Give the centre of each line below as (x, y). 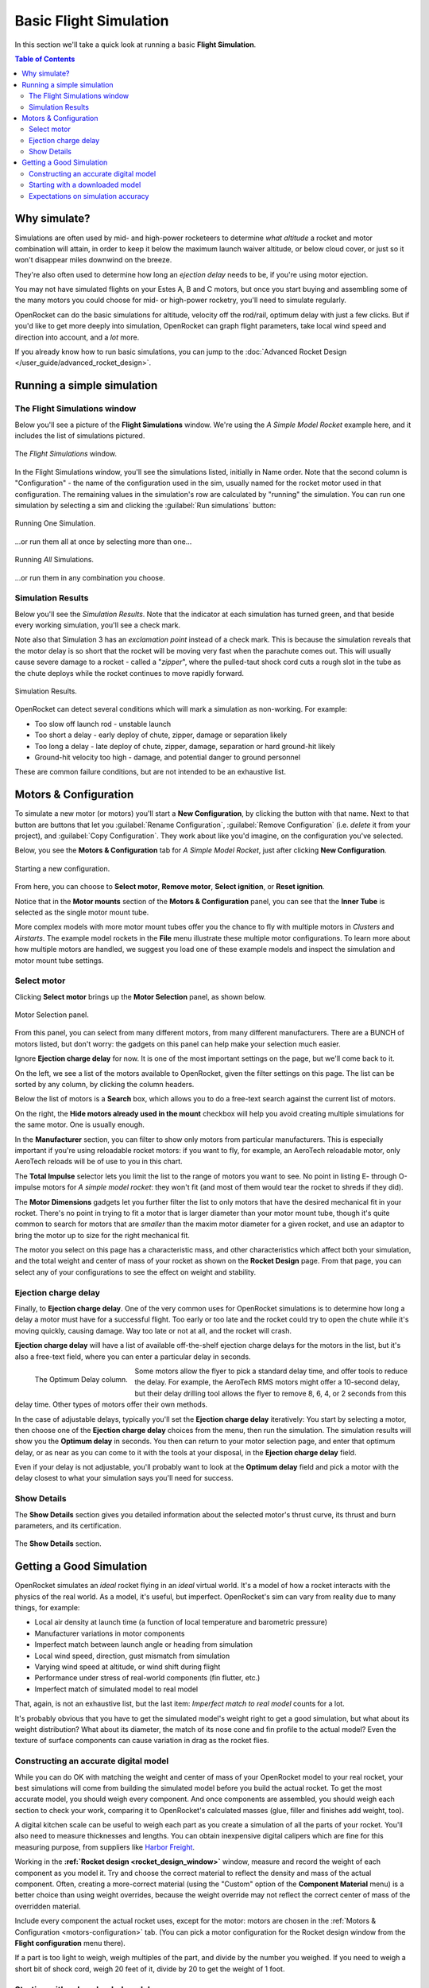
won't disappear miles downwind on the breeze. (93, 260)
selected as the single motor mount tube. (82, 912)
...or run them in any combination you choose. (90, 577)
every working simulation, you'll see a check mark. (98, 625)
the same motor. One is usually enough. (79, 1124)
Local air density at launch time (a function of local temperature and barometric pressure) (181, 1622)
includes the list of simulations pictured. (80, 435)
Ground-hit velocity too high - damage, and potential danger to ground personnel (168, 757)
